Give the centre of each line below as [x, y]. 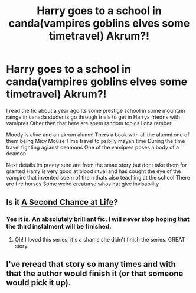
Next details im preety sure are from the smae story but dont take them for [97, 165]
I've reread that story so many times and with [91, 264]
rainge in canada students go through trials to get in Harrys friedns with [93, 117]
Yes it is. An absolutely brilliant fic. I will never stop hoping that [98, 219]
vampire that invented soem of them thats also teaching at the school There [98, 177]
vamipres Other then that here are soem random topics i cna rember [89, 123]
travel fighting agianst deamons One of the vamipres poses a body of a [93, 147]
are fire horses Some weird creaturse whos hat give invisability [83, 184]
